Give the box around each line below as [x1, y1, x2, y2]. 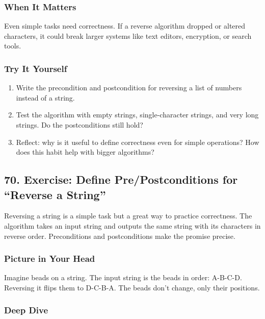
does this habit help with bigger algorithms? [16, 146, 154, 157]
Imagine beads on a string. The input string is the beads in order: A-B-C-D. [4, 272, 242, 283]
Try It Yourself [4, 62, 67, 75]
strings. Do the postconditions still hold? [16, 119, 143, 130]
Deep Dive [4, 304, 48, 316]
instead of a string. [16, 92, 75, 103]
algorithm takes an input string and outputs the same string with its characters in [4, 220, 261, 231]
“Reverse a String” [4, 186, 106, 202]
